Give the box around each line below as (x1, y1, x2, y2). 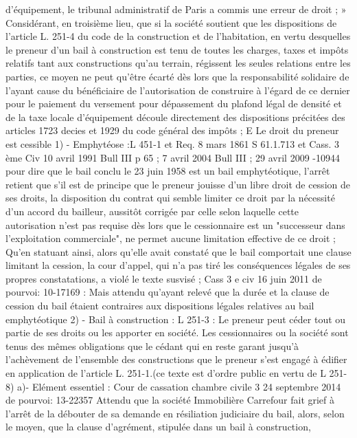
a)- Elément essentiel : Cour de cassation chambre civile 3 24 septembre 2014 (17, 379, 341, 393)
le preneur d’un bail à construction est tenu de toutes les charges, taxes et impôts (5, 42, 349, 56)
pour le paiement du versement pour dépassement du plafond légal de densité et (5, 96, 342, 111)
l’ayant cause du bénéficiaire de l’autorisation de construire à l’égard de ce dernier (5, 83, 350, 97)
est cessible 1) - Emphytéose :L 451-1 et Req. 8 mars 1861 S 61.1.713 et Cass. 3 (5, 136, 339, 151)
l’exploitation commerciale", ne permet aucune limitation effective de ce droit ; (5, 231, 336, 245)
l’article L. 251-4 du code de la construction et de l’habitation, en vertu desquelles (5, 29, 351, 43)
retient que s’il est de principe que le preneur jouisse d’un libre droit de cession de (5, 177, 350, 191)
